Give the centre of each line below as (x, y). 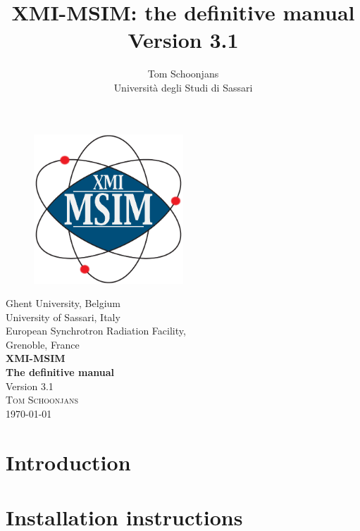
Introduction (68, 462)
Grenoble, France (43, 344)
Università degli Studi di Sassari (183, 87)
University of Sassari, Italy (63, 317)
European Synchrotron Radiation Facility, (96, 331)
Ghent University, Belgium (63, 303)
